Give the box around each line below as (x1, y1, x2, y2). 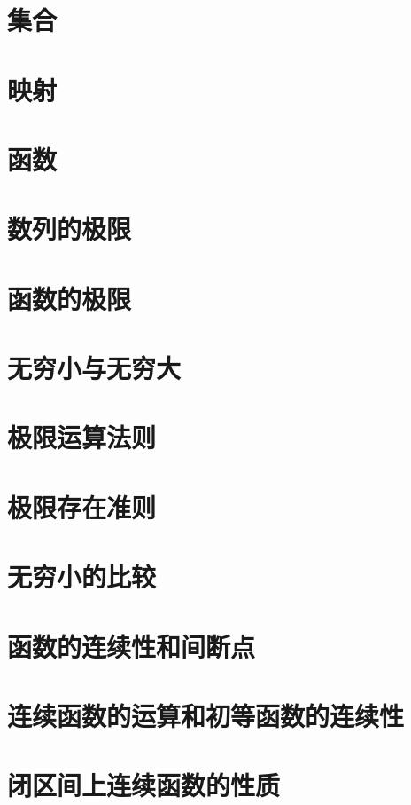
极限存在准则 (7, 488, 157, 525)
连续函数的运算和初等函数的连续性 (7, 697, 405, 733)
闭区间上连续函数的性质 (7, 767, 281, 803)
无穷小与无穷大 (7, 350, 182, 386)
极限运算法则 (7, 419, 157, 455)
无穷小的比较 (7, 558, 157, 595)
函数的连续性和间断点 (7, 627, 256, 664)
